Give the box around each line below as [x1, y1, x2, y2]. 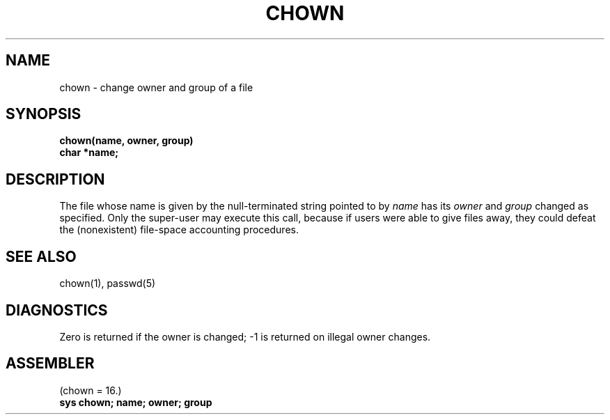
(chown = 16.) [59, 384, 122, 396]
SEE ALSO [6, 247, 77, 265]
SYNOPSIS [6, 105, 81, 123]
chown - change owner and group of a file [59, 81, 253, 93]
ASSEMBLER [6, 355, 95, 373]
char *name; [59, 146, 119, 159]
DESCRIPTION [6, 170, 105, 188]
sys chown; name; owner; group [59, 396, 212, 408]
